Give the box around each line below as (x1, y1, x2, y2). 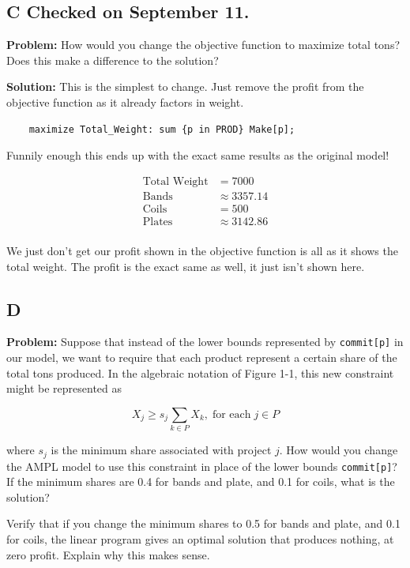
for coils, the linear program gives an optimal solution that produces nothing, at (6, 530, 394, 547)
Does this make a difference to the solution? (6, 51, 219, 68)
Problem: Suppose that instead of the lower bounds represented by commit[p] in (6, 333, 404, 350)
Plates (142, 216, 173, 228)
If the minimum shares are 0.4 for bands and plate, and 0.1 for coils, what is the (6, 473, 395, 490)
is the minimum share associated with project (51, 442, 272, 458)
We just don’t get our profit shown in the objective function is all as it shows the (6, 242, 398, 258)
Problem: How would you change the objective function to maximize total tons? (6, 36, 401, 53)
